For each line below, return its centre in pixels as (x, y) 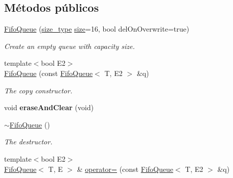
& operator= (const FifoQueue (125, 169)
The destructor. (28, 142)
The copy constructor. (38, 90)
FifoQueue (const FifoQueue (49, 73)
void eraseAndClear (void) (49, 107)
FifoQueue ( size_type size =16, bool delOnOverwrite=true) (97, 29)
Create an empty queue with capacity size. (69, 46)
